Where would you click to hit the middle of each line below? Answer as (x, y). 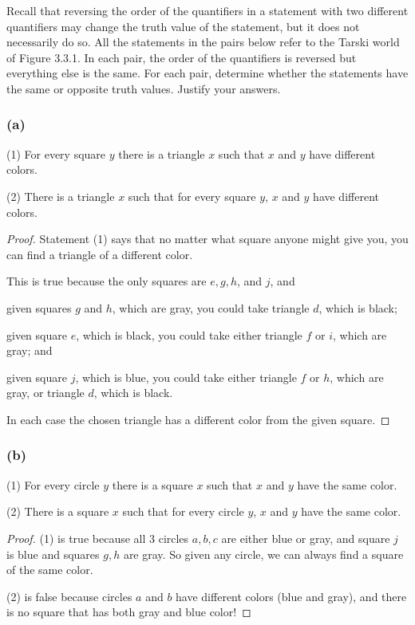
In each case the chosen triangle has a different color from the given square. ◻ (198, 419)
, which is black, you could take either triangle (189, 334)
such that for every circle (183, 511)
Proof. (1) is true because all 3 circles (98, 538)
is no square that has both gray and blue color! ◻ (129, 612)
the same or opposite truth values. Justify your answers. (144, 88)
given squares (39, 307)
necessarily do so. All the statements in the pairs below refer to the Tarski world (203, 42)
